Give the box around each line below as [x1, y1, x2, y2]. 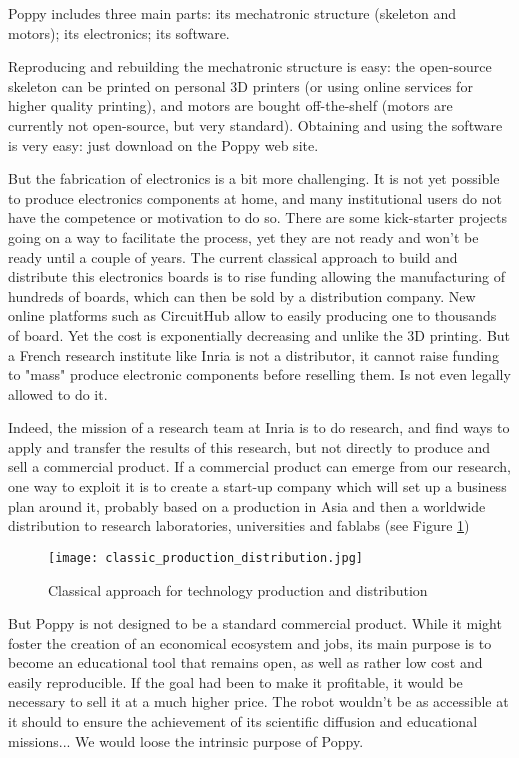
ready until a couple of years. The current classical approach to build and [8, 246, 458, 267]
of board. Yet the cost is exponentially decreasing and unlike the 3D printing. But [8, 324, 511, 345]
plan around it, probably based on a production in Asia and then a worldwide [8, 495, 486, 516]
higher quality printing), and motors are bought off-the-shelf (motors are [8, 95, 453, 116]
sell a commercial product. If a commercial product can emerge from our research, [8, 456, 511, 477]
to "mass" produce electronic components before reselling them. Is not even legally [8, 364, 511, 385]
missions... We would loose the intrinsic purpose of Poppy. [8, 730, 364, 751]
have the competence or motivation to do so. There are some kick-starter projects [8, 207, 508, 228]
